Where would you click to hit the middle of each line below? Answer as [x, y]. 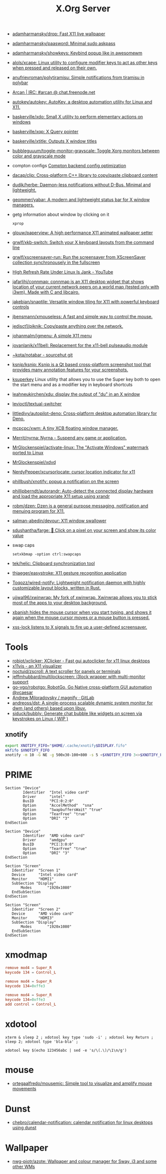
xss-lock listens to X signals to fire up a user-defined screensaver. [80, 627]
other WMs [24, 1167]
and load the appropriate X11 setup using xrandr [61, 496]
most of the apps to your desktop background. [60, 603]
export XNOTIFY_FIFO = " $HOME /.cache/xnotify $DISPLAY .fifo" [66, 745]
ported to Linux [28, 453]
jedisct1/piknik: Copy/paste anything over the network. [68, 326]
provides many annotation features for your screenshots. [70, 370]
